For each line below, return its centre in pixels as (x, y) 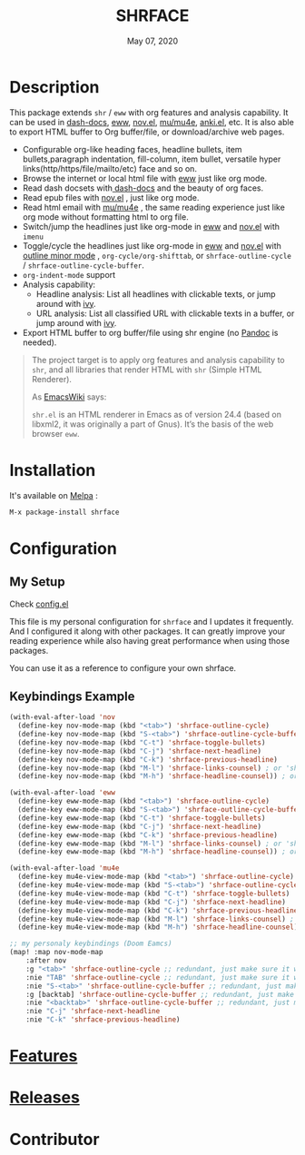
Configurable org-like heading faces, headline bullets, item (132, 149)
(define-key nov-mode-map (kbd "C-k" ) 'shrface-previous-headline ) (148, 759)
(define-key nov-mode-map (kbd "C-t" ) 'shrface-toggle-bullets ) (142, 742)
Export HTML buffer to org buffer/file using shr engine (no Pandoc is (150, 332)
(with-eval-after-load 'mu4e (64, 868)
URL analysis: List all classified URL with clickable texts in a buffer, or (165, 313)
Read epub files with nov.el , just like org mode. (111, 197)
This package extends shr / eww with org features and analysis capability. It (149, 112)
